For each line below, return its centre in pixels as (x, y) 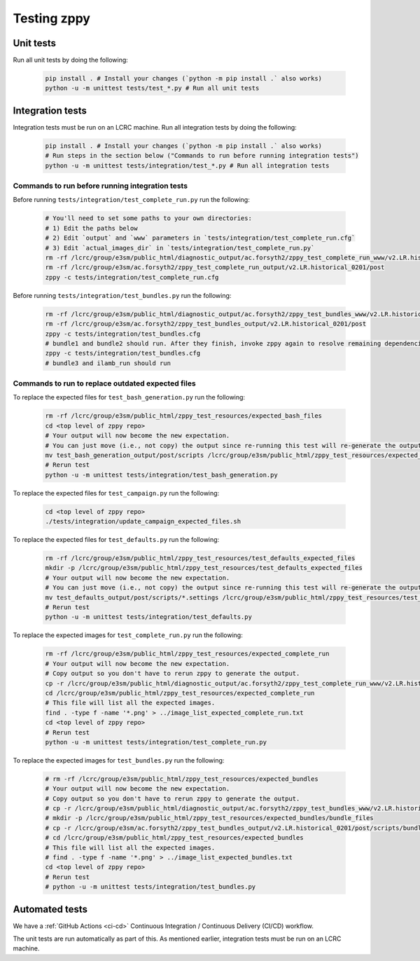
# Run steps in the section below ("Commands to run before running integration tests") (202, 156)
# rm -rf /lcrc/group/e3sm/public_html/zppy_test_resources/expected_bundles (182, 779)
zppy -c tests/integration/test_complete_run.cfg (132, 277)
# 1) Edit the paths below (91, 228)
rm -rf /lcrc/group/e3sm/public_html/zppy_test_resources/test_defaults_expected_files (200, 558)
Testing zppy (52, 18)
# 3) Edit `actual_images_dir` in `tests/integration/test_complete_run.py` (180, 248)
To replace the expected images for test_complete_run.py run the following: (128, 635)
